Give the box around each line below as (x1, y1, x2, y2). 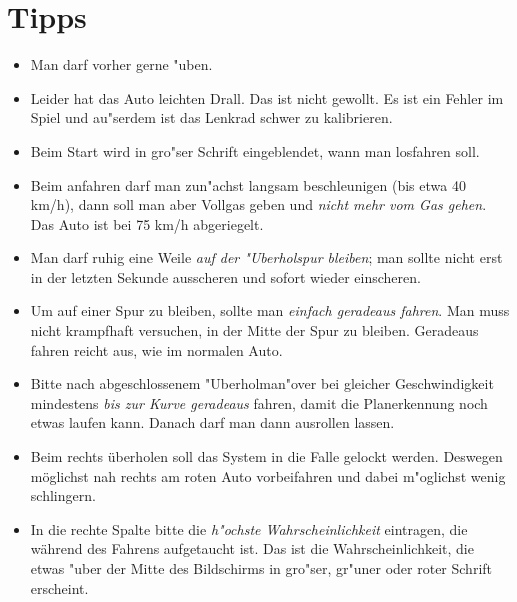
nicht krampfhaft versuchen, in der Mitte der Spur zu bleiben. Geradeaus (30, 320, 479, 341)
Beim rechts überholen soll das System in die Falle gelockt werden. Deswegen (30, 446, 503, 467)
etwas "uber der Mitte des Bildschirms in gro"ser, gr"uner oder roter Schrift (30, 558, 493, 578)
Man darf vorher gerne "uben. (30, 54, 213, 75)
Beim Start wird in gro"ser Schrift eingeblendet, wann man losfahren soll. (30, 140, 480, 161)
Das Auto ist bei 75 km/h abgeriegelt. (30, 213, 264, 234)
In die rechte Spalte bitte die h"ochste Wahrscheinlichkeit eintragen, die (30, 518, 468, 539)
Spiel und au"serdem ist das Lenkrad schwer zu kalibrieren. (30, 107, 393, 128)
